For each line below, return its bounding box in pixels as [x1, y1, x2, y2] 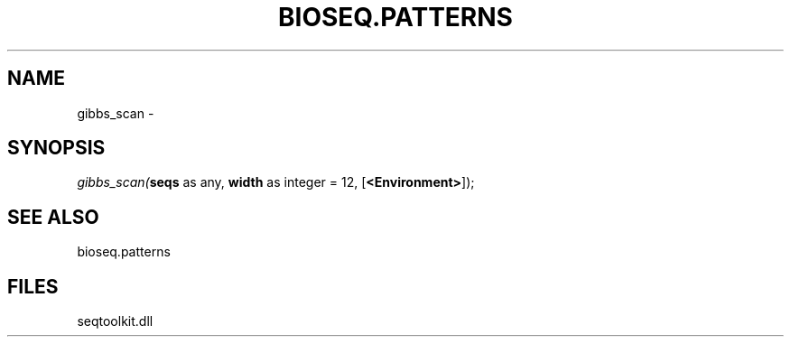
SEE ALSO [7, 205, 99, 228]
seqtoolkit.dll [77, 313, 154, 330]
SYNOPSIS [7, 136, 106, 160]
